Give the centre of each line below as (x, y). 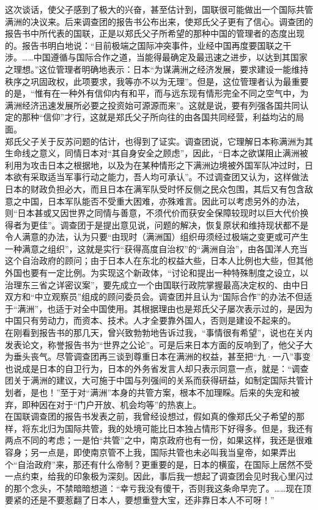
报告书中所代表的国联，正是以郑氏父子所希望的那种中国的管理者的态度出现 (155, 33)
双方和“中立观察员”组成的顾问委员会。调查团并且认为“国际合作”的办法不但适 (159, 297)
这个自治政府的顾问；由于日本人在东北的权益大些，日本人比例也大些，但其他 (159, 260)
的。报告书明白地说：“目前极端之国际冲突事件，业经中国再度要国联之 (144, 45)
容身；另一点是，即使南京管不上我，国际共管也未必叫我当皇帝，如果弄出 (150, 452)
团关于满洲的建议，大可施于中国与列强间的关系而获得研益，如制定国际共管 (155, 380)
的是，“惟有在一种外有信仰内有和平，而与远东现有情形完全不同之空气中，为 (157, 93)
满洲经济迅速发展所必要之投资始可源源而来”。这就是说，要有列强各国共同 (153, 105)
